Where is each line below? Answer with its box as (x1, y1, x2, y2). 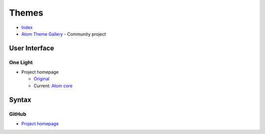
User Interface (9, 44, 54, 52)
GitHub (9, 111, 26, 117)
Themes (9, 7, 44, 18)
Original (33, 76, 50, 82)
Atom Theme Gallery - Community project (21, 31, 106, 37)
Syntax (9, 95, 31, 104)
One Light (9, 59, 33, 66)
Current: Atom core (33, 83, 73, 89)
